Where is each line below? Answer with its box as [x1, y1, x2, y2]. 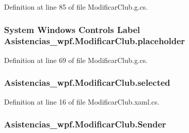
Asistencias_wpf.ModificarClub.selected [4, 76, 170, 89]
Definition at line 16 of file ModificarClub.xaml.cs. [4, 96, 160, 107]
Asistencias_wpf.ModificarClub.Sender [4, 118, 166, 130]
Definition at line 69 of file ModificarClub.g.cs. [4, 54, 148, 65]
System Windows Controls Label [4, 23, 140, 36]
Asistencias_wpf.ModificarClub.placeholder [4, 35, 185, 47]
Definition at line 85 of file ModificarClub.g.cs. [4, 2, 148, 12]
